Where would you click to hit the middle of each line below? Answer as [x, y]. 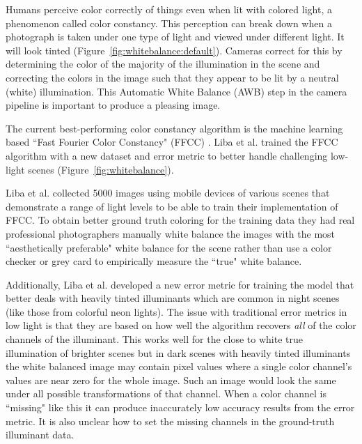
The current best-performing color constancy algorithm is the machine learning [174, 128]
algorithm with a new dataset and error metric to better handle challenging [167, 155]
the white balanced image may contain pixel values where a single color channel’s [179, 366]
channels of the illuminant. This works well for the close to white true [155, 339]
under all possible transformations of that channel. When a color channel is [166, 393]
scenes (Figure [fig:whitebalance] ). [101, 169]
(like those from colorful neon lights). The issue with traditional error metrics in [176, 311]
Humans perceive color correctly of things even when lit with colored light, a [169, 9]
